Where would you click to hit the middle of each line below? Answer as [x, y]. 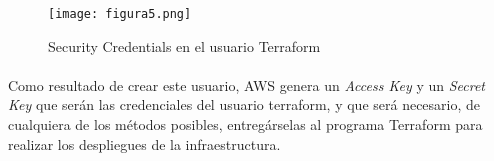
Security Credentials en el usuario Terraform [184, 45]
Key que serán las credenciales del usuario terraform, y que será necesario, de [244, 104]
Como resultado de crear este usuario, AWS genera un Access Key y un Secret [247, 84]
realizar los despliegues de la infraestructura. [144, 143]
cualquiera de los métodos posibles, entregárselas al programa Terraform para [245, 124]
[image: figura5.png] [120, 14]
